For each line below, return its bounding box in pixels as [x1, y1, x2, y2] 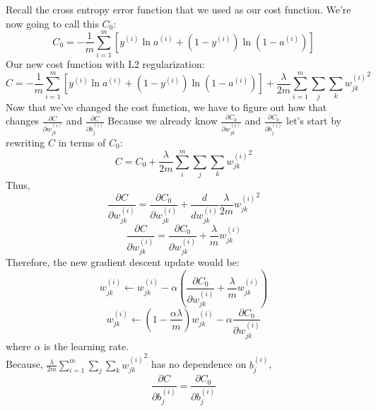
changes [6, 113, 40, 128]
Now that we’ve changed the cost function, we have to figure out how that [6, 99, 327, 114]
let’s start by [286, 113, 342, 128]
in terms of [58, 135, 106, 150]
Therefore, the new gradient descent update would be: [6, 254, 240, 269]
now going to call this [6, 16, 99, 30]
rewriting [6, 135, 45, 150]
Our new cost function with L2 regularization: [6, 57, 205, 71]
